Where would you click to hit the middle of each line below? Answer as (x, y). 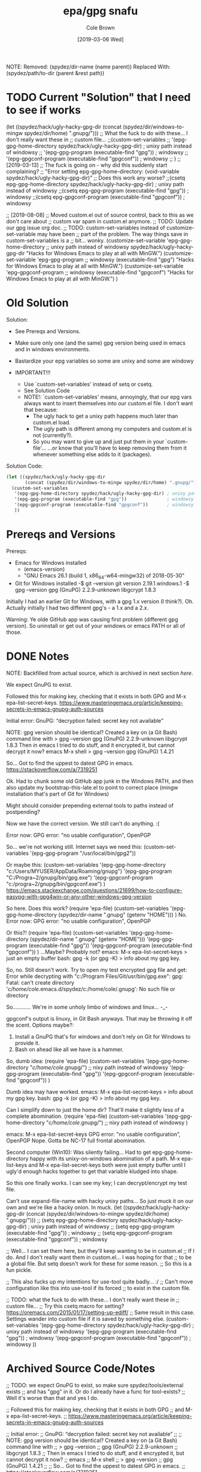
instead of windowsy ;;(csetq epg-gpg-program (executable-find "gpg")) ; (98, 190)
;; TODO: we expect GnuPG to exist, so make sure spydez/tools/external (95, 1385)
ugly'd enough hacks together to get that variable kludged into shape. (92, 1171)
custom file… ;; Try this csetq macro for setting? (65, 1306)
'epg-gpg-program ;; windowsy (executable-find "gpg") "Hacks (115, 259)
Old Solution (37, 303)
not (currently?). (53, 435)
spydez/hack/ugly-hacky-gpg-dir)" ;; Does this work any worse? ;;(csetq (96, 178)
